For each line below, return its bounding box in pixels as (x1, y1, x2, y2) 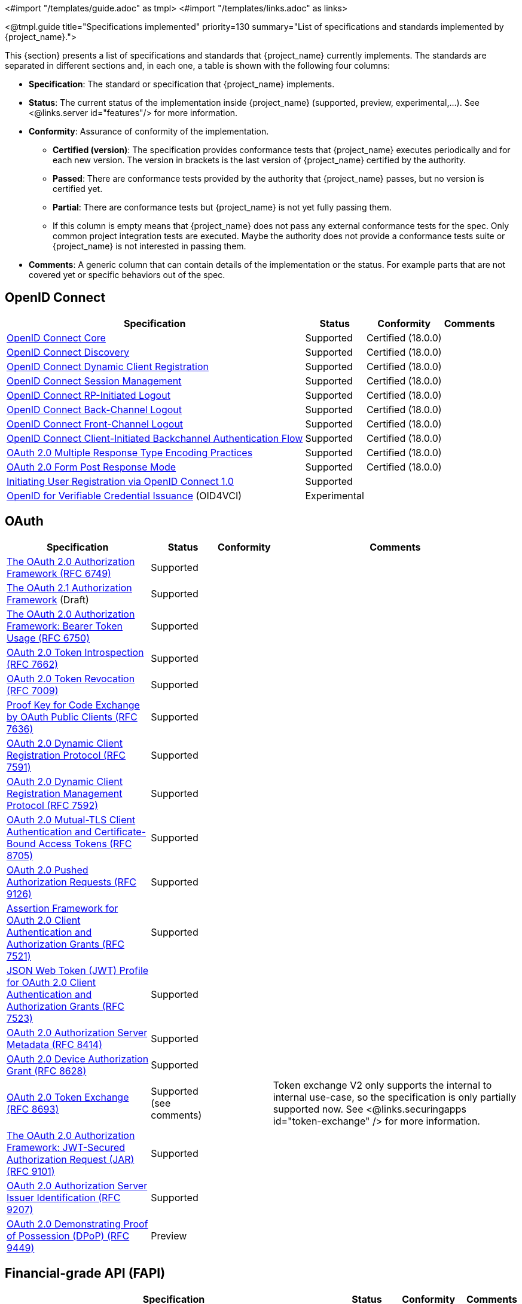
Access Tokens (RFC (38, 837, 132, 850)
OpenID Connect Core (7, 331, 106, 344)
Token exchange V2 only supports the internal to (273, 1079, 492, 1091)
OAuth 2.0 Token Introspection (7, 646, 144, 658)
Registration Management (7, 787, 123, 799)
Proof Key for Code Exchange (7, 698, 140, 711)
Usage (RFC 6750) (7, 631, 90, 644)
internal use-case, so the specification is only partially (273, 1091, 517, 1103)
